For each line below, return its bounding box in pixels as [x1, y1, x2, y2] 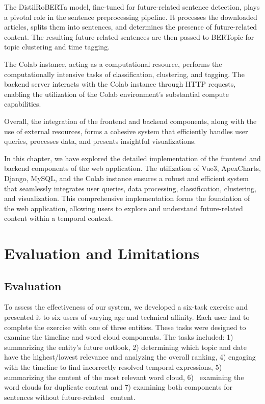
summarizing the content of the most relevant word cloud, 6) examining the [4, 371, 244, 382]
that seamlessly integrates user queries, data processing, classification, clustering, [4, 183, 256, 193]
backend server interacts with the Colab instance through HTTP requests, [4, 79, 236, 89]
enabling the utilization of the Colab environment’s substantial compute [4, 88, 229, 99]
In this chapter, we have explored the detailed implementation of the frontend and [4, 153, 261, 163]
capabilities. [4, 98, 41, 109]
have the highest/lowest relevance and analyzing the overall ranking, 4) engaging [4, 351, 256, 362]
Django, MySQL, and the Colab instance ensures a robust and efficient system [4, 172, 249, 183]
